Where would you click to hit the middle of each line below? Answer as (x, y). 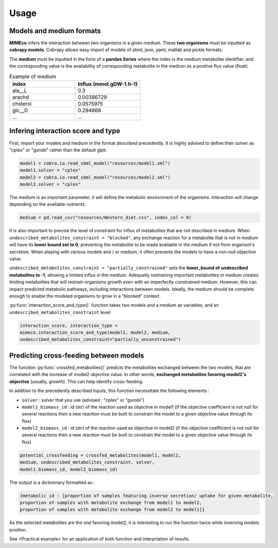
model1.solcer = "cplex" (50, 170)
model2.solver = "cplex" (50, 185)
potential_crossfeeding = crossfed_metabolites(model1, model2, (100, 455)
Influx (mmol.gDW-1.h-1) (108, 84)
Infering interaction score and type (65, 131)
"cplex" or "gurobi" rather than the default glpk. (58, 150)
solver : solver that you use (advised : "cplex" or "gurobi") (83, 400)
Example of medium (33, 76)
